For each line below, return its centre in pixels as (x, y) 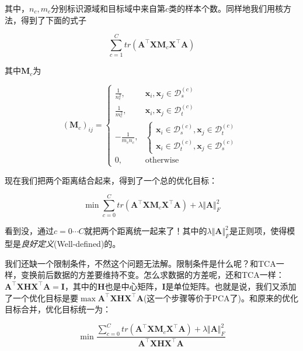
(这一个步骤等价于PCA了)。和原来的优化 (221, 297)
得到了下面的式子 (53, 20)
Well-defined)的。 (89, 244)
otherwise (162, 161)
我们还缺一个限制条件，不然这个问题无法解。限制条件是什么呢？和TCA (140, 263)
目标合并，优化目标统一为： (58, 309)
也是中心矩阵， (133, 286)
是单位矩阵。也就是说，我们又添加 (231, 286)
